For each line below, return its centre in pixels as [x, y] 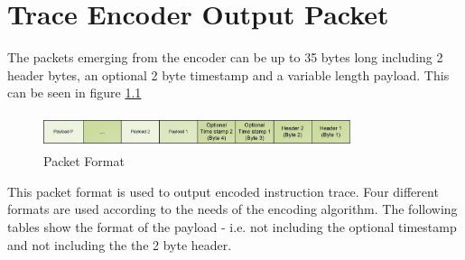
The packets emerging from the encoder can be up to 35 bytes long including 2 [225, 57]
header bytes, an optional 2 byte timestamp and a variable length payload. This [228, 74]
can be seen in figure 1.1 [74, 93]
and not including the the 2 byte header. [120, 244]
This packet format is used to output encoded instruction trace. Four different [223, 191]
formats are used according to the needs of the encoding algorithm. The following [232, 209]
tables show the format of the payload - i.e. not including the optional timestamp [232, 227]
